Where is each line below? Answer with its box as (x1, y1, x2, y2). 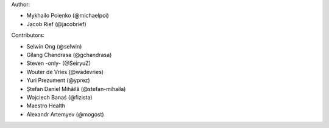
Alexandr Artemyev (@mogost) (26, 110, 104, 118)
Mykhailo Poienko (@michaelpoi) (26, 12, 109, 19)
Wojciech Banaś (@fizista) (26, 93, 93, 101)
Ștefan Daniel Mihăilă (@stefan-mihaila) (26, 85, 126, 92)
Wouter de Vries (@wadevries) (26, 68, 104, 75)
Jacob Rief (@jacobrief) (26, 20, 87, 27)
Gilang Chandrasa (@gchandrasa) (26, 51, 112, 58)
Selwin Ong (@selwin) (26, 42, 82, 50)
